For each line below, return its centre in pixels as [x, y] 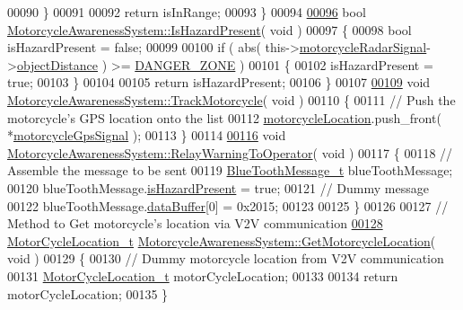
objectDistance [57, 64]
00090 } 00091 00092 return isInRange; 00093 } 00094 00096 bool [187, 12]
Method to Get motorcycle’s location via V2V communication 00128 [195, 223]
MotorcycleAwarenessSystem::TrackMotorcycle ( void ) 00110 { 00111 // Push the [231, 99]
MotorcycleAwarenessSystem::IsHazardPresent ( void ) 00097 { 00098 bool [210, 29]
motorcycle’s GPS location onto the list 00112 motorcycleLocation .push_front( [224, 117]
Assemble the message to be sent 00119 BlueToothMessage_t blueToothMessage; [230, 170]
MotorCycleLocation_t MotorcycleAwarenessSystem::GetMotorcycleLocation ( [222, 240]
